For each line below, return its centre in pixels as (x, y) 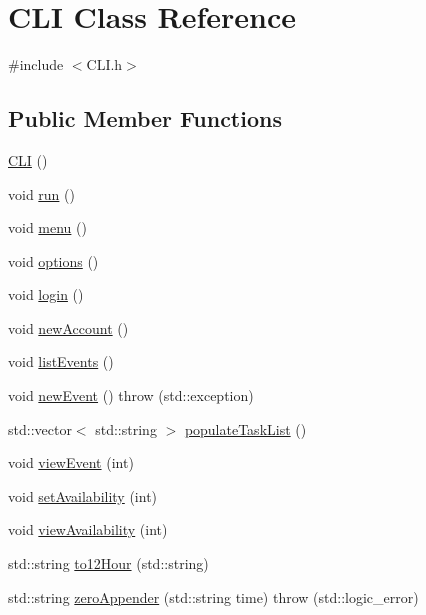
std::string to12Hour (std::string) (108, 563)
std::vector (40, 428)
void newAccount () (68, 327)
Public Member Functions (145, 118)
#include (36, 64)
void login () (46, 294)
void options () (53, 260)
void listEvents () (61, 361)
